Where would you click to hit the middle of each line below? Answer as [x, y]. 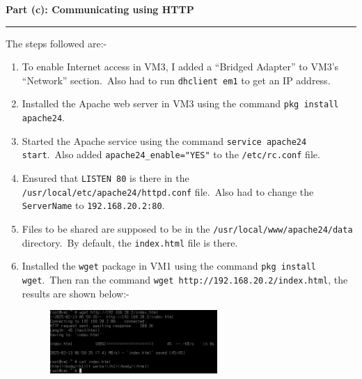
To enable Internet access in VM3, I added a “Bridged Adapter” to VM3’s [180, 67]
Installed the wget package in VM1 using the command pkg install [169, 266]
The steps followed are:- [56, 43]
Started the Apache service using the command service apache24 [164, 140]
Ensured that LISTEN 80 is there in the [105, 178]
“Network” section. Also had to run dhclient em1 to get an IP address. [176, 80]
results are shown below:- [76, 293]
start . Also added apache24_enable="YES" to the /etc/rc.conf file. [171, 154]
